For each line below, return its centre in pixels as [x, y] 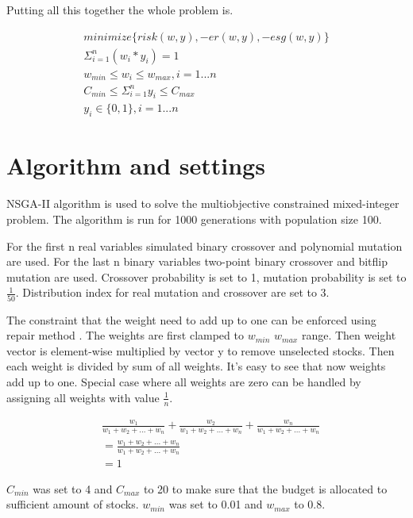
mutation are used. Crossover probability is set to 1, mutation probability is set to [206, 276]
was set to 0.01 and [216, 504]
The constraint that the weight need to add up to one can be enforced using [191, 319]
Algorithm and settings [136, 165]
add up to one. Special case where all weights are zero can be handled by [184, 382]
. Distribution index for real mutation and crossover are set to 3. [172, 292]
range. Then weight [349, 335]
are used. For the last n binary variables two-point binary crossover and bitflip [197, 261]
